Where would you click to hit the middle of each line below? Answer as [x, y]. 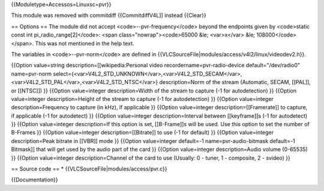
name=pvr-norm [31, 74]
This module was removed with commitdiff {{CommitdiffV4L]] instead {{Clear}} [109, 16]
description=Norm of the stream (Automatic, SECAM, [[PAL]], [235, 82]
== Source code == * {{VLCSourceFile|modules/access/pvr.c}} [89, 169]
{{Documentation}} [34, 180]
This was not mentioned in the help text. [85, 43]
